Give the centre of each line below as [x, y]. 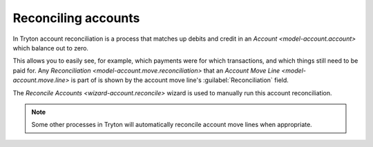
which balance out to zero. [51, 48]
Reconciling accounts [76, 18]
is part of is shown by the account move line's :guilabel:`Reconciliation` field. [180, 80]
